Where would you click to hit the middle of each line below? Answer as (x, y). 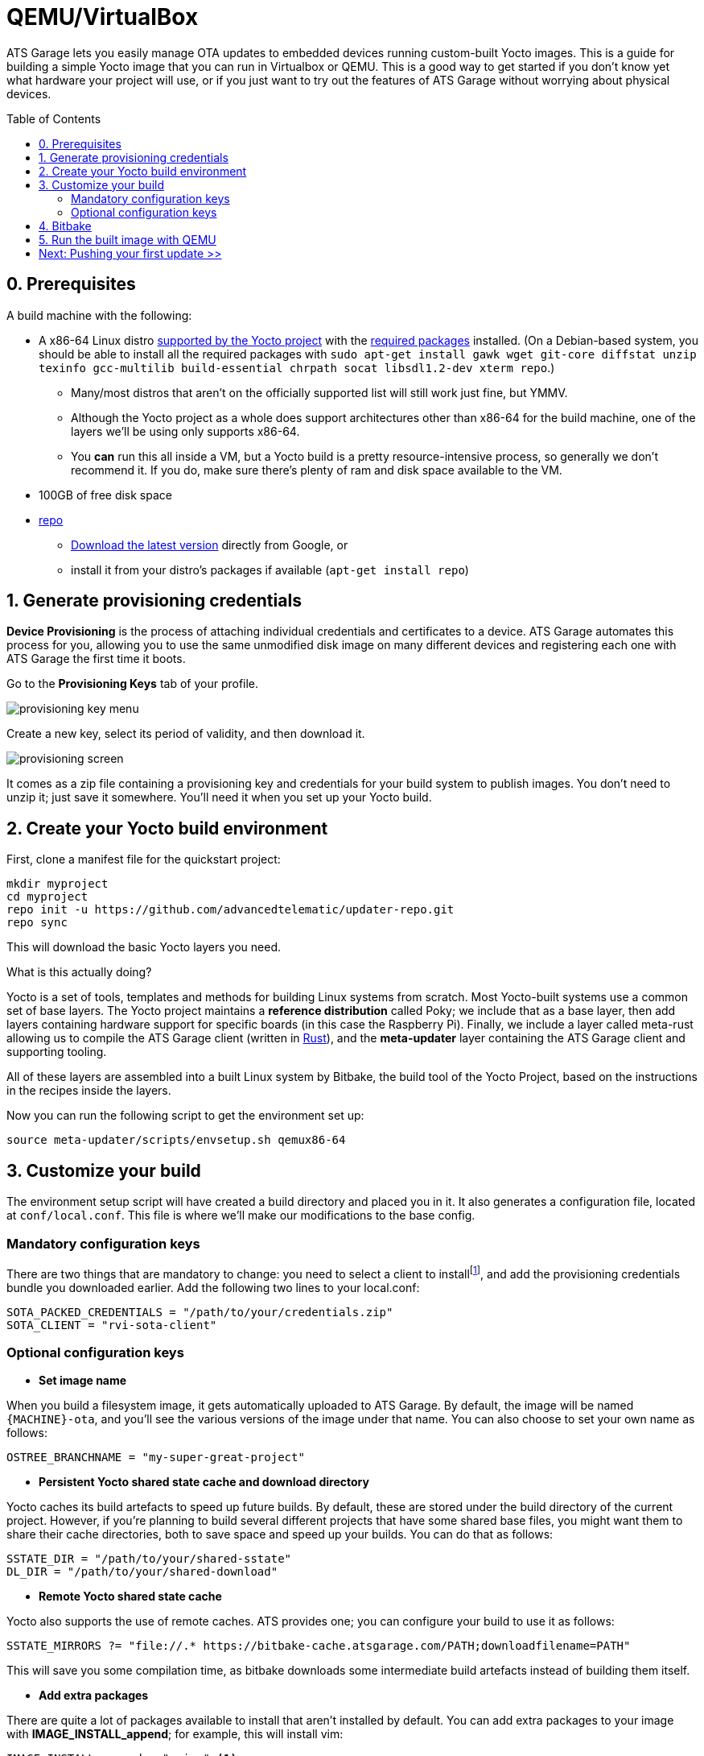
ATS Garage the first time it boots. (96, 659)
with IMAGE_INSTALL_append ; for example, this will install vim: (175, 1734)
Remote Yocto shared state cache (130, 1597)
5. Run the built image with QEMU (128, 239)
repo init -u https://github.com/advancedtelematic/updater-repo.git (231, 910)
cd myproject (47, 897)
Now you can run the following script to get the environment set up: (185, 1116)
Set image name (83, 1381)
